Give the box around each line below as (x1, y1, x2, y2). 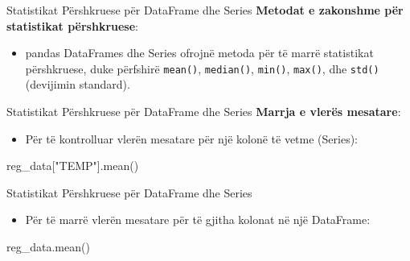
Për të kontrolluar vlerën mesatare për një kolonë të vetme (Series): (25, 130, 358, 147)
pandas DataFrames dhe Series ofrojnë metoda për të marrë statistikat (25, 44, 374, 61)
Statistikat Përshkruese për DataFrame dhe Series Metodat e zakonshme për (6, 2, 404, 18)
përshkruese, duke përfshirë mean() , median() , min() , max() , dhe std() (25, 60, 379, 77)
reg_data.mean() (6, 238, 90, 255)
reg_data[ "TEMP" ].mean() (6, 157, 139, 174)
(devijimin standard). (25, 76, 130, 93)
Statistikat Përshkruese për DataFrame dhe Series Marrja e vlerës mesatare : (6, 103, 401, 120)
